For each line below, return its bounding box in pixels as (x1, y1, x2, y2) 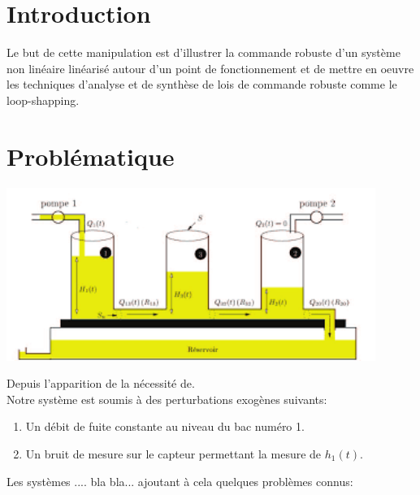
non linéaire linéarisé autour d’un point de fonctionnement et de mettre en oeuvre (6, 59, 414, 76)
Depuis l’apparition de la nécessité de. (6, 375, 195, 392)
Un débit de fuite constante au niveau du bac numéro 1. (25, 418, 305, 435)
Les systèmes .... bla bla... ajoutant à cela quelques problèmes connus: (6, 472, 353, 489)
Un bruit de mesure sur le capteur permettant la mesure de (25, 445, 322, 462)
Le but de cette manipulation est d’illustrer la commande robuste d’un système (6, 44, 401, 61)
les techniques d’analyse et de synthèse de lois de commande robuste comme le (6, 76, 397, 93)
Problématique (6, 139, 175, 172)
